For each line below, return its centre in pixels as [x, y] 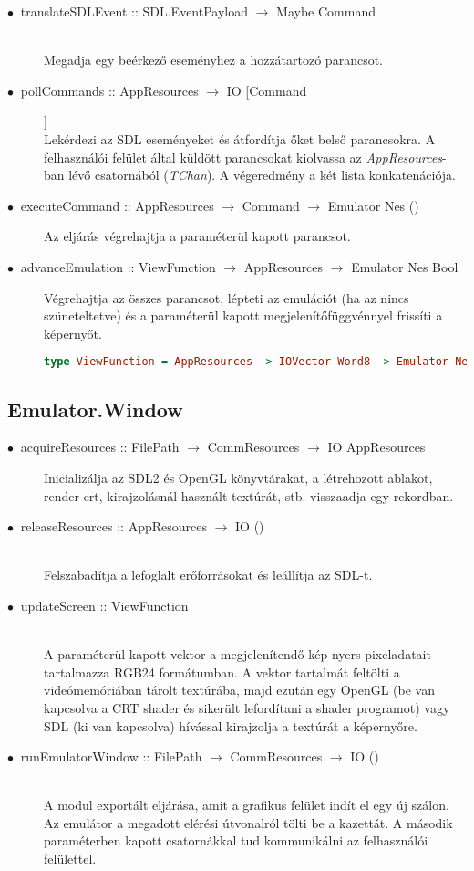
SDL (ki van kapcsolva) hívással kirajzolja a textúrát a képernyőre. [231, 725]
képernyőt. [73, 333]
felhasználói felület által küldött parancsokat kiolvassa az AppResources [243, 157]
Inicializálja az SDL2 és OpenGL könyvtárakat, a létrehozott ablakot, [238, 477]
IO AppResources [376, 447]
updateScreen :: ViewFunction [104, 605]
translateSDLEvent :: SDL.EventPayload [134, 11]
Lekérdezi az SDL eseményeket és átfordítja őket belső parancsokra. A [240, 138]
